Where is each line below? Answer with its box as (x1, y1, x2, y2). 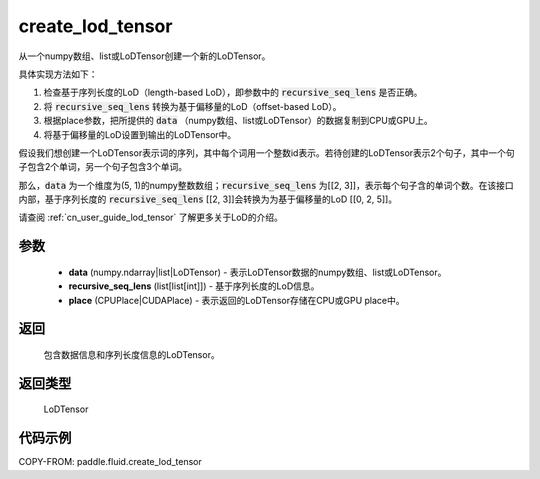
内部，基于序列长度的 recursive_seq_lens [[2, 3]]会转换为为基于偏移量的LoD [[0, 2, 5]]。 (18, 193, 398, 205)
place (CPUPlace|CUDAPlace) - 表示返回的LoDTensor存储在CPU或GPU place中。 (68, 294, 405, 306)
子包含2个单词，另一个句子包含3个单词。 (18, 161, 188, 173)
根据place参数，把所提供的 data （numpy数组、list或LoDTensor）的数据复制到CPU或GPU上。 (43, 115, 434, 127)
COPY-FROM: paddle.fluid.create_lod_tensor (18, 456, 202, 468)
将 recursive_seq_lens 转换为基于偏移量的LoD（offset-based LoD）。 (43, 100, 342, 112)
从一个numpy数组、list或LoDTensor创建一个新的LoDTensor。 (18, 50, 271, 62)
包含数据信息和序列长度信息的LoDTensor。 (43, 349, 220, 361)
